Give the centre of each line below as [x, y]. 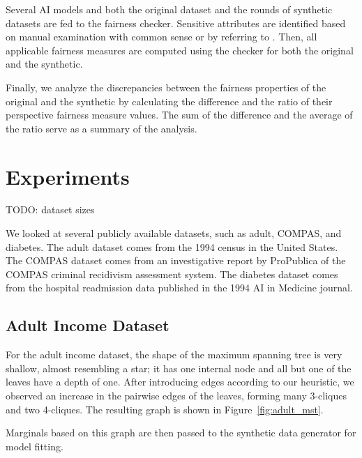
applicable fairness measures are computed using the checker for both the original [180, 50]
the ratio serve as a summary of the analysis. [101, 128]
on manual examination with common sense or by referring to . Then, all [161, 37]
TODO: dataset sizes [50, 209]
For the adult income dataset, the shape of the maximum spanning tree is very [174, 354]
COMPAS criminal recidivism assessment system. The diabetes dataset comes [172, 274]
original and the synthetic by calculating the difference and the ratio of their [169, 101]
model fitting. [35, 446]
